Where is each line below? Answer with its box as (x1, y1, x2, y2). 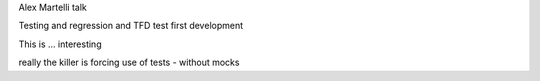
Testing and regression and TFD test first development (18, 20, 244, 32)
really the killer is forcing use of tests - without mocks (18, 56, 240, 69)
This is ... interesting (18, 38, 102, 50)
